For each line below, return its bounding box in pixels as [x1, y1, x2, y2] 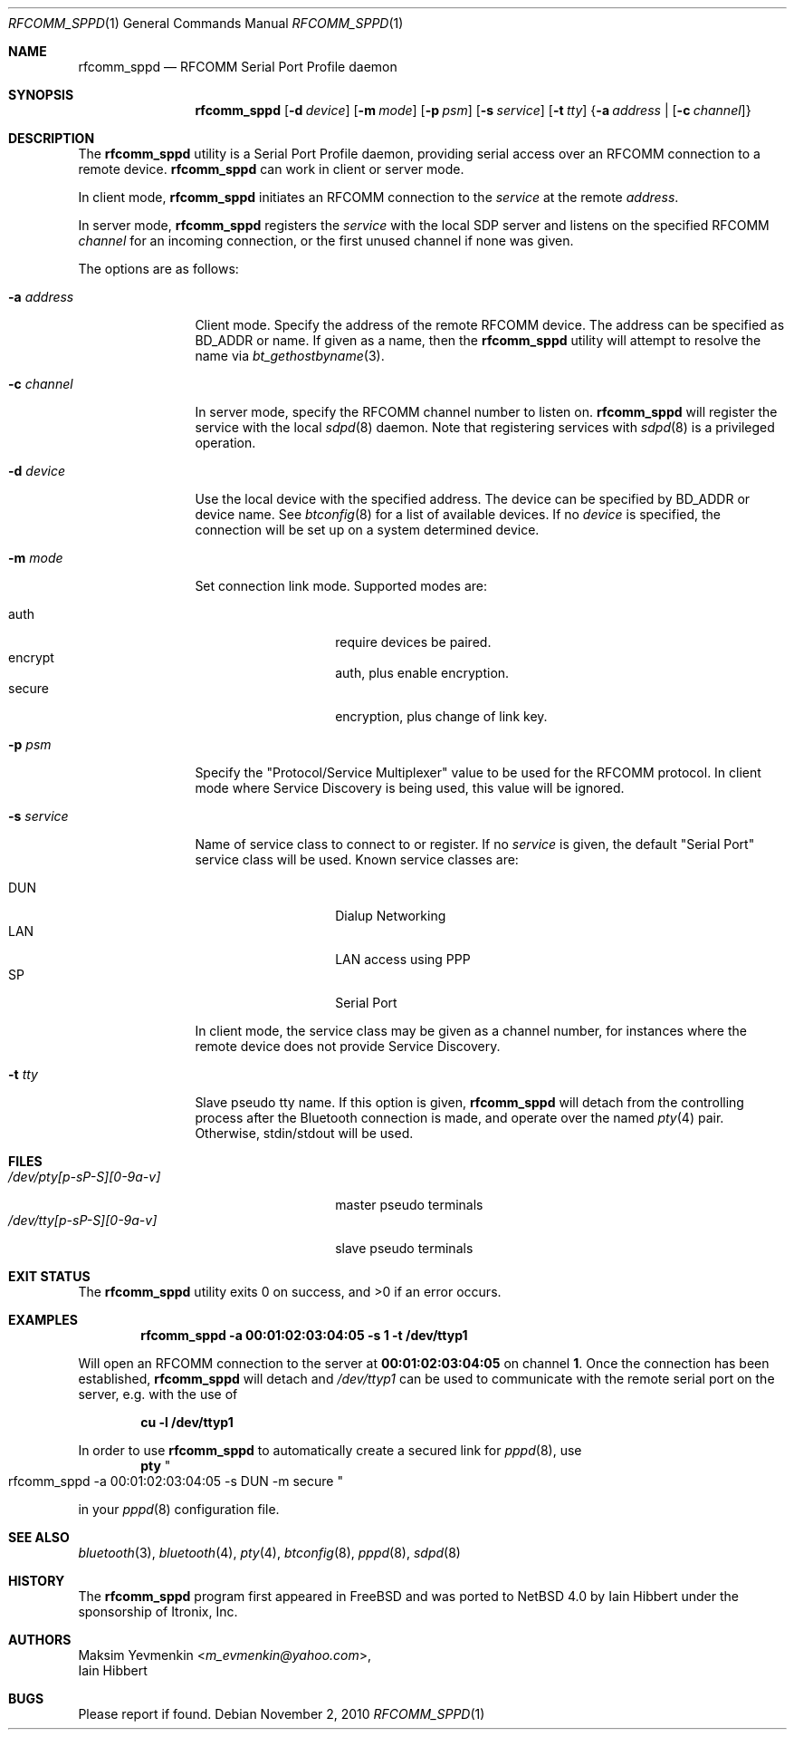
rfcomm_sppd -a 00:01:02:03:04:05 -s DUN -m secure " [8, 1473, 343, 1489]
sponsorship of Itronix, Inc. [78, 1604, 238, 1619]
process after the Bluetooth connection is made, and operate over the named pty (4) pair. [195, 1110, 724, 1125]
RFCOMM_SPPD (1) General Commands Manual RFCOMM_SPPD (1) [8, 15, 404, 31]
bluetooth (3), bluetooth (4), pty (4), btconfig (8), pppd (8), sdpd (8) [78, 1545, 461, 1560]
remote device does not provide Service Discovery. [195, 1038, 501, 1054]
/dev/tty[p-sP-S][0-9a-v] [8, 1212, 158, 1228]
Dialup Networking [335, 908, 446, 923]
